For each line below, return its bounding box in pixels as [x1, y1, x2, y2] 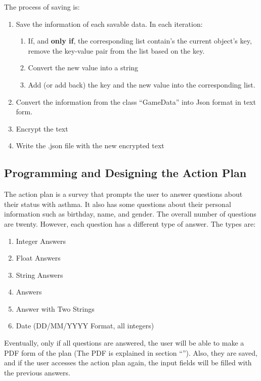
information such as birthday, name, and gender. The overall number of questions [4, 208, 256, 219]
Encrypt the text [16, 123, 68, 134]
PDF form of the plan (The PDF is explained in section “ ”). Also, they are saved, [4, 347, 257, 358]
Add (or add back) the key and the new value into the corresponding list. [28, 79, 255, 90]
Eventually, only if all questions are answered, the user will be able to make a [4, 337, 244, 348]
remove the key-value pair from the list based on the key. [28, 45, 205, 56]
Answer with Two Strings [16, 303, 95, 314]
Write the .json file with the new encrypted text [16, 140, 164, 151]
